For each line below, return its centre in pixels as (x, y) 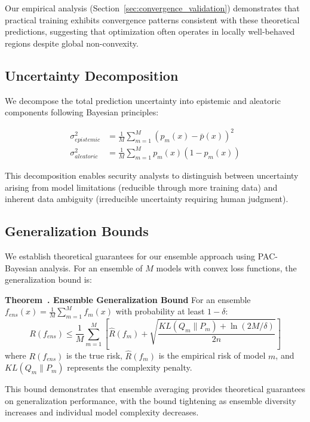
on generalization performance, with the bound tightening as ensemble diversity (151, 400)
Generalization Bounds (77, 231)
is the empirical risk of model (212, 355)
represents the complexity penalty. (130, 367)
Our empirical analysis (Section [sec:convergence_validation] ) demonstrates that (152, 8)
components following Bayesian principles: (82, 112)
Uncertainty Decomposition (92, 75)
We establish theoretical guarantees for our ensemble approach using (130, 256)
